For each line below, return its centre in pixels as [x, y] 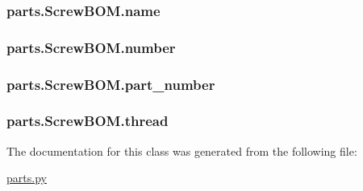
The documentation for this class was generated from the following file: [182, 150]
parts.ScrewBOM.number [91, 47]
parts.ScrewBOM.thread [88, 121]
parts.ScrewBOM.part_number [111, 84]
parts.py [27, 178]
